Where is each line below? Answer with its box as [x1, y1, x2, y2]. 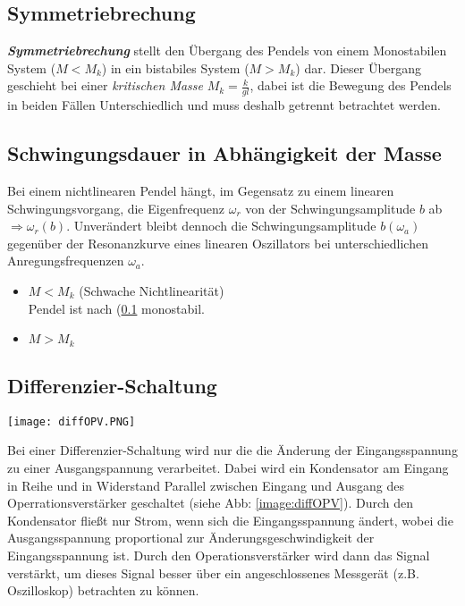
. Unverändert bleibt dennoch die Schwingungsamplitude [66, 216, 376, 235]
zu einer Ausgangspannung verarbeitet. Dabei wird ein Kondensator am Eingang [7, 459, 449, 477]
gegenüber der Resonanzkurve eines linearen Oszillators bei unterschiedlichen [7, 233, 428, 252]
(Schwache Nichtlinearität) [79, 281, 224, 299]
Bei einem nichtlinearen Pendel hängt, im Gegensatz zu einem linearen [7, 181, 394, 200]
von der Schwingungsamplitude [245, 198, 416, 217]
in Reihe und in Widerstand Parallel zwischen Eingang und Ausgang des [7, 476, 404, 494]
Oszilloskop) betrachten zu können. [7, 581, 199, 600]
